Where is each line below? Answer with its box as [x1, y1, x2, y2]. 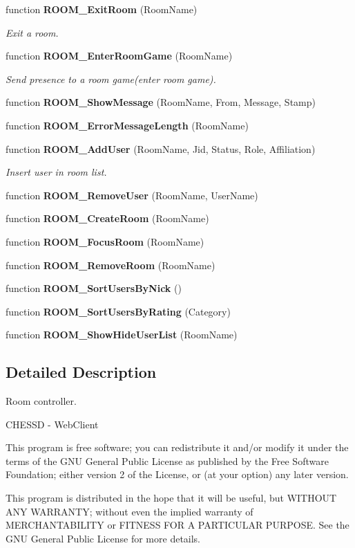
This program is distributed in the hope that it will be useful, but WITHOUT [6, 491, 337, 505]
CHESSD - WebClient [6, 417, 99, 431]
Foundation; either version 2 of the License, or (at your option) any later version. [6, 467, 349, 482]
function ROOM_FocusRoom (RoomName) [6, 234, 204, 248]
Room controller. [6, 394, 77, 408]
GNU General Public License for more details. [6, 531, 201, 545]
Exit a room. [6, 25, 59, 39]
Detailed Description [6, 361, 157, 383]
